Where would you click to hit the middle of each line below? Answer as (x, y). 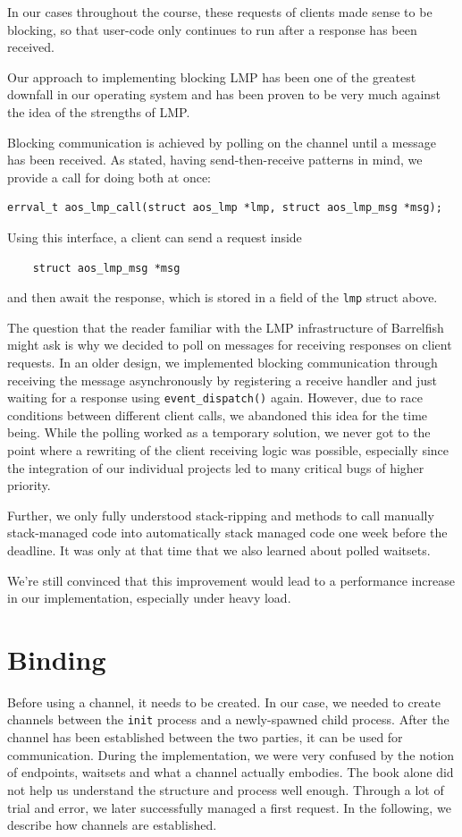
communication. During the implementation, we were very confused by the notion (231, 754)
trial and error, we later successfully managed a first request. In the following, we (229, 807)
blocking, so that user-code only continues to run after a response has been (212, 29)
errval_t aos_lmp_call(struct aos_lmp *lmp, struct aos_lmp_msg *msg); (225, 208)
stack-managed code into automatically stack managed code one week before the (227, 533)
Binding (57, 659)
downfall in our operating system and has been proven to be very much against (224, 94)
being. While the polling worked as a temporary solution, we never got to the (219, 432)
